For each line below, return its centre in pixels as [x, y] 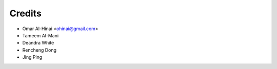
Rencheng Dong [39, 50]
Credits [26, 13]
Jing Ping [32, 57]
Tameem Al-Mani [41, 35]
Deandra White [38, 43]
